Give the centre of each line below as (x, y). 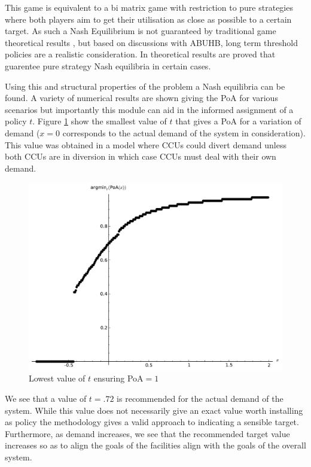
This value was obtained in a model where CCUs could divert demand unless (146, 144)
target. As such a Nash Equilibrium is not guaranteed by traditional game (141, 31)
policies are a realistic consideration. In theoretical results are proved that (140, 54)
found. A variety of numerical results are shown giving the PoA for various (141, 98)
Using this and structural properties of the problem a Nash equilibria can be (145, 86)
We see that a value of (46, 398)
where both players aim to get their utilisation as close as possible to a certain (148, 19)
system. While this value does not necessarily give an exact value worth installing (154, 410)
